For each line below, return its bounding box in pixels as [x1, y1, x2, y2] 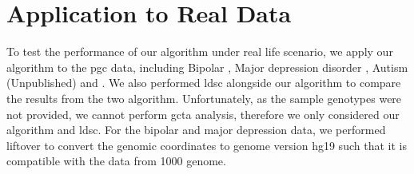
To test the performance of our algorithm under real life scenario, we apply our [6, 43, 393, 60]
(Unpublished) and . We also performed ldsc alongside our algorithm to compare [6, 74, 401, 91]
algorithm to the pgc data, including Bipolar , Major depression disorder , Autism [6, 58, 408, 75]
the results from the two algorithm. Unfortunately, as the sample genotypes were [6, 89, 402, 106]
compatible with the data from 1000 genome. [6, 152, 226, 169]
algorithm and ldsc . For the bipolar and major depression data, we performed [6, 121, 386, 138]
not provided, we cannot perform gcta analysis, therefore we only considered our [6, 105, 400, 122]
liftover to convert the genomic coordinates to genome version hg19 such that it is [6, 136, 407, 153]
